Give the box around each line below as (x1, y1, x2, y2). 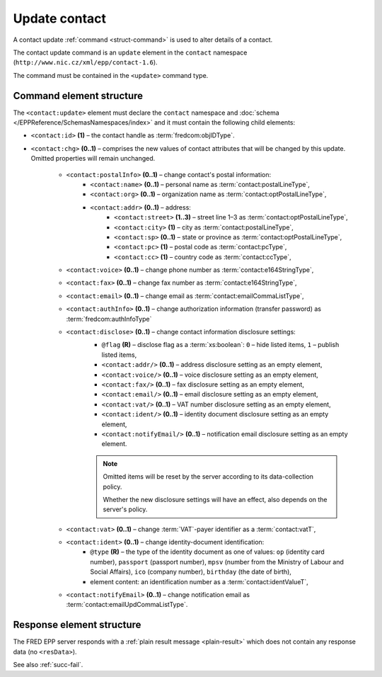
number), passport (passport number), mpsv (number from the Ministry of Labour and (90, 557, 345, 566)
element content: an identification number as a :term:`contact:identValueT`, (90, 577, 309, 586)
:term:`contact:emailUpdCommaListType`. (66, 601, 188, 609)
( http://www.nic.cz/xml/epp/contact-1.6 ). (13, 58, 158, 67)
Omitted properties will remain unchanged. (30, 154, 156, 163)
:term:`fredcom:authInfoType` (66, 314, 152, 323)
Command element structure (13, 89, 144, 102)
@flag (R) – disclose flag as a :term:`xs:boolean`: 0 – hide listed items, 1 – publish (101, 341, 340, 349)
